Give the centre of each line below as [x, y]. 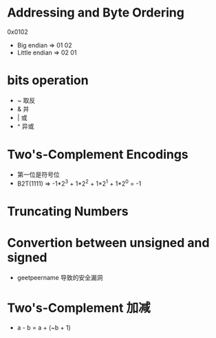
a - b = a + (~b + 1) [44, 327]
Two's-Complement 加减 [79, 308]
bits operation [48, 80]
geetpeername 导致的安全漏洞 [60, 277]
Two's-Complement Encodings [98, 155]
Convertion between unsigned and [108, 242]
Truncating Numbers [68, 211]
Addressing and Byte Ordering [96, 13]
